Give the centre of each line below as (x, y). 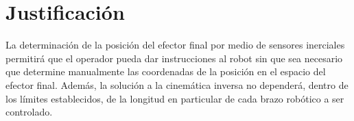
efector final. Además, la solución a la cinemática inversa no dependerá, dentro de (177, 84)
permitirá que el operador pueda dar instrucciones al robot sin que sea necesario (174, 58)
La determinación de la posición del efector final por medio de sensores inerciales (175, 45)
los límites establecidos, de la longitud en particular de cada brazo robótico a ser (175, 98)
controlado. (29, 112)
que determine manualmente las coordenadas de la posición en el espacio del (166, 71)
